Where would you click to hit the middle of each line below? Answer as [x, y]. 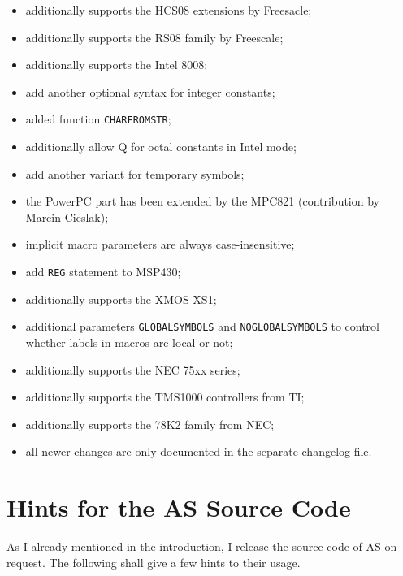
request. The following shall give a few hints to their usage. [154, 562]
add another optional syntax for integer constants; [150, 91]
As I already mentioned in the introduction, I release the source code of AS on [202, 546]
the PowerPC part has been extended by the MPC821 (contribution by [202, 201]
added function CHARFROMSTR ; [98, 119]
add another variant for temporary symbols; [135, 173]
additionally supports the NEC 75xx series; [133, 369]
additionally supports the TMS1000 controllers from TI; [165, 397]
